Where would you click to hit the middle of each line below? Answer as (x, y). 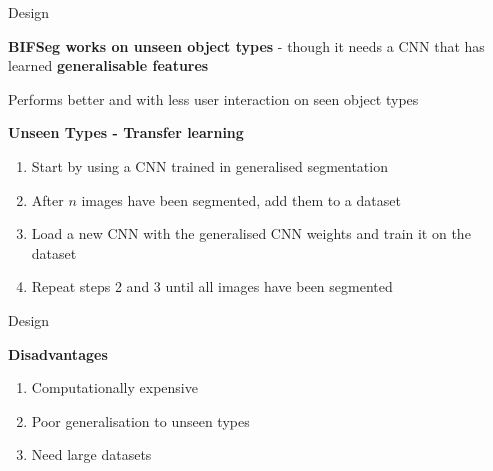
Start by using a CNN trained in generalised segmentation (209, 165)
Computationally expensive (114, 387)
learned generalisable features (108, 65)
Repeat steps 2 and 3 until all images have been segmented (212, 286)
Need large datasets (91, 454)
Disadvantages (58, 353)
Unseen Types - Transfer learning (126, 132)
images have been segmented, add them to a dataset (241, 199)
